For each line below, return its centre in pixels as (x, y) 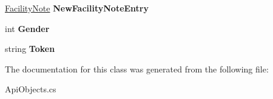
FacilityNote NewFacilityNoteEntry (77, 8)
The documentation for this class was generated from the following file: (137, 69)
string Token (30, 49)
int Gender (27, 28)
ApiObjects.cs (31, 89)
